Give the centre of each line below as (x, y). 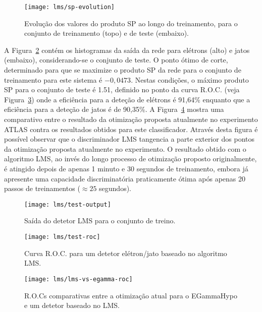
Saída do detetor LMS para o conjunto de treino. (100, 221)
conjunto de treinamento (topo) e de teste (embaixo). (107, 33)
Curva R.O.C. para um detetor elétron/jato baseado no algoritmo (126, 253)
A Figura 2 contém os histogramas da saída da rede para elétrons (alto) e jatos (127, 50)
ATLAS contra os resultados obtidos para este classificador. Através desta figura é (131, 129)
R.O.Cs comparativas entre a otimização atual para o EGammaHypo (131, 295)
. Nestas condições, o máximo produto (190, 79)
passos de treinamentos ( (42, 188)
